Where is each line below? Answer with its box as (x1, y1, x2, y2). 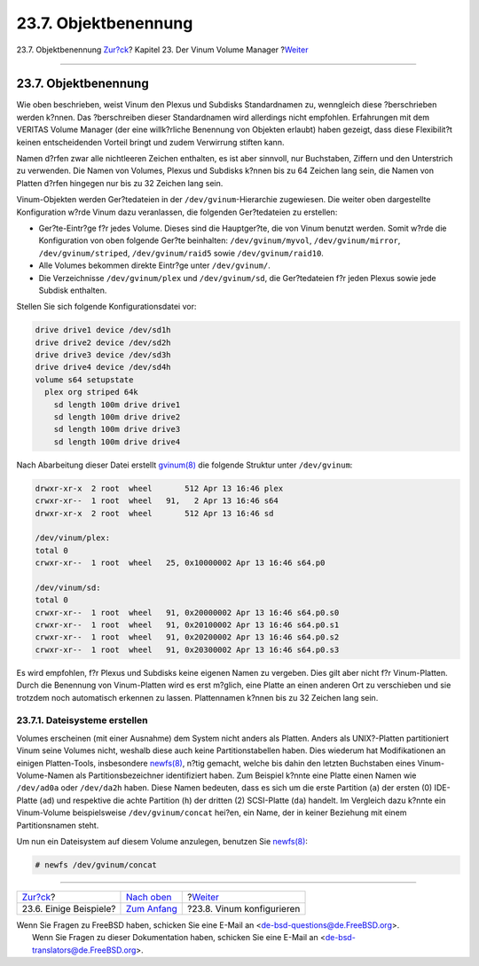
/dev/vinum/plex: (35, 533, 111, 543)
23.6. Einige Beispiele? (21, 902, 116, 915)
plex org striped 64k (44, 387, 139, 397)
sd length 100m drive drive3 (53, 424, 181, 435)
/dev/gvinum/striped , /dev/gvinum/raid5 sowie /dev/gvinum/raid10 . (38, 247, 324, 258)
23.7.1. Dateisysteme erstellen (16, 714, 148, 726)
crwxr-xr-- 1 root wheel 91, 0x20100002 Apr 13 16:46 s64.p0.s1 (35, 620, 340, 630)
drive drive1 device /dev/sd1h (35, 325, 172, 335)
